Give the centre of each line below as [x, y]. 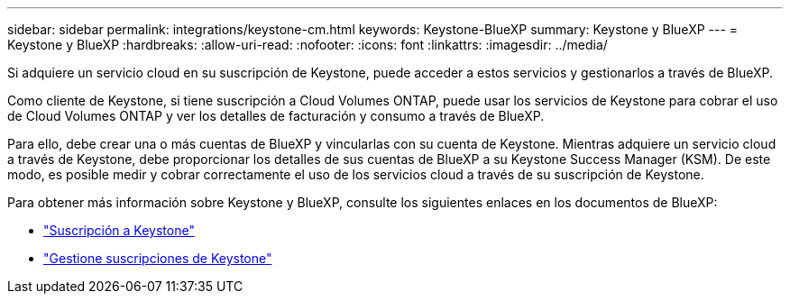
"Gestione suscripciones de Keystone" [158, 258]
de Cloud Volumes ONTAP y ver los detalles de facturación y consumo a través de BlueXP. [276, 116]
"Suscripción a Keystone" [119, 230]
